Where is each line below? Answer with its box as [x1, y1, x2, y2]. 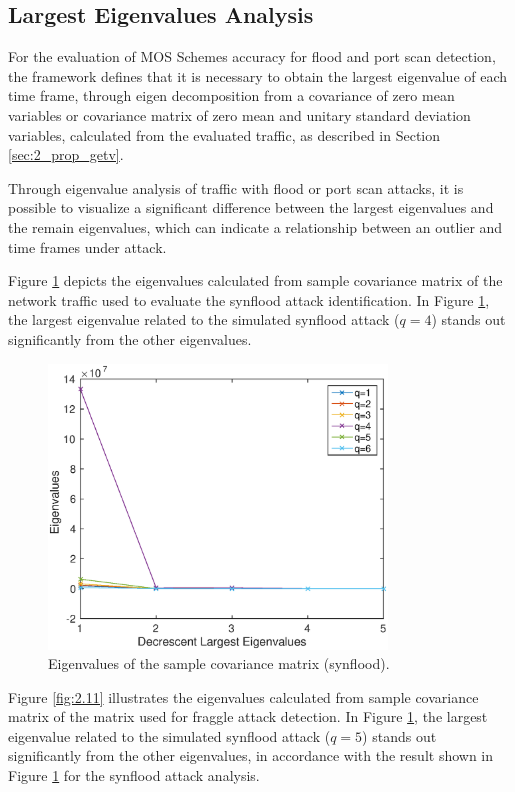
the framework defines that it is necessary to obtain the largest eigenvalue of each [8, 65, 508, 86]
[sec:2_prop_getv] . [8, 144, 124, 165]
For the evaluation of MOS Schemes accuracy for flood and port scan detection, [8, 46, 496, 67]
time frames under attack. [8, 236, 167, 257]
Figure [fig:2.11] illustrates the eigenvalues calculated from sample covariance [8, 686, 479, 707]
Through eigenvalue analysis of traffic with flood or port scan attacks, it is [8, 177, 464, 198]
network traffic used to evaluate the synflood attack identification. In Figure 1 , [8, 289, 490, 310]
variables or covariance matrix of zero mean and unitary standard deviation [8, 104, 471, 125]
